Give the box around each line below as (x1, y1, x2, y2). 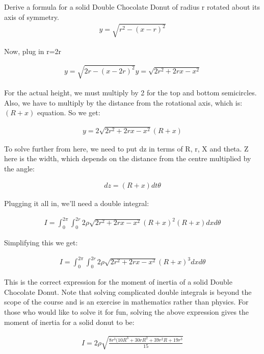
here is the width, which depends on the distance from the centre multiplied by (4, 153, 251, 164)
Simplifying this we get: (4, 237, 78, 248)
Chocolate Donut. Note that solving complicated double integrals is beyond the (4, 286, 252, 297)
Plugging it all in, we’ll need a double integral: (4, 198, 149, 209)
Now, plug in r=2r (4, 45, 62, 56)
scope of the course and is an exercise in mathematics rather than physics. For (4, 296, 249, 307)
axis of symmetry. (4, 11, 59, 22)
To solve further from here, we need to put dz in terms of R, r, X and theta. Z (4, 143, 249, 154)
